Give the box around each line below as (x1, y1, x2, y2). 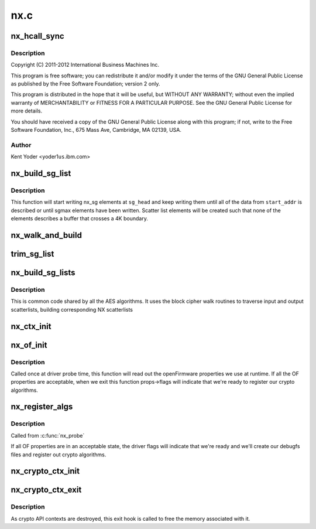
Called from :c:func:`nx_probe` (11, 432, 85, 439)
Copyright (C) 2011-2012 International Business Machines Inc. (11, 62, 160, 69)
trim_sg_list (11, 249, 54, 259)
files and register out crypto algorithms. (11, 451, 107, 458)
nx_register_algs (11, 402, 73, 412)
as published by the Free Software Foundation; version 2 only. (11, 80, 160, 87)
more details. (11, 107, 43, 114)
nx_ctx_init (11, 321, 51, 331)
